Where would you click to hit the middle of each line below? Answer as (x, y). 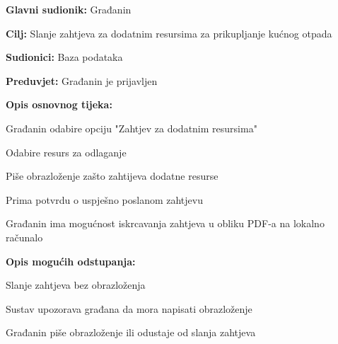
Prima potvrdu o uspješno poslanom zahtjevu (104, 199)
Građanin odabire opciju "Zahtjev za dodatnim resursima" (132, 128)
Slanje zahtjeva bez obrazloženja (76, 285)
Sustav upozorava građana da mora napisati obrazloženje (129, 308)
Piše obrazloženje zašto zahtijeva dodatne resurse (112, 176)
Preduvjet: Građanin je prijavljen (82, 80)
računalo (24, 237)
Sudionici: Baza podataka (64, 57)
